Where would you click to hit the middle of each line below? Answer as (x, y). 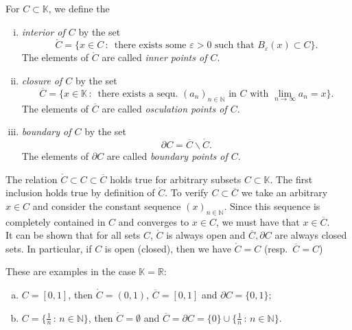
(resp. (276, 248)
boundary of (46, 131)
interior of (43, 31)
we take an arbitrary (284, 192)
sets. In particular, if (49, 248)
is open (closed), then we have (168, 248)
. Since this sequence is (272, 205)
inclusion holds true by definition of (80, 192)
